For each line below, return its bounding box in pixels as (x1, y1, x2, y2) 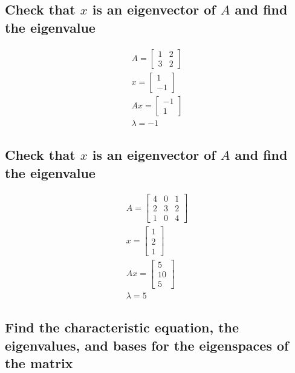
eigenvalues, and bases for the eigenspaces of (5, 335, 289, 354)
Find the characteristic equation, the (5, 318, 239, 337)
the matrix (5, 353, 73, 372)
